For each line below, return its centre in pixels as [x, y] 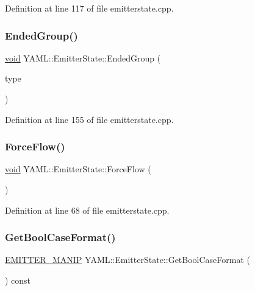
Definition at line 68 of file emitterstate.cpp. [87, 210]
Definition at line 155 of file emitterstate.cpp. [89, 119]
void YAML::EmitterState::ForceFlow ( [78, 169]
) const [18, 280]
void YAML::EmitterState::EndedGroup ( [83, 58]
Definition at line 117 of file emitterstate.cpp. [89, 8]
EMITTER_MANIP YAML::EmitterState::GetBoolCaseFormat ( [128, 260]
